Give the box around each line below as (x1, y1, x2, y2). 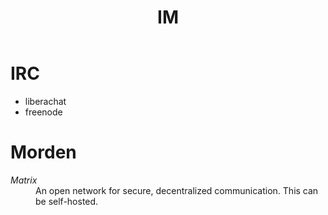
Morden (10, 141, 77, 164)
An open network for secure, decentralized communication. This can (35, 184, 319, 196)
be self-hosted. (35, 195, 99, 207)
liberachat (24, 95, 67, 107)
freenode (24, 106, 63, 118)
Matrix (10, 174, 38, 186)
